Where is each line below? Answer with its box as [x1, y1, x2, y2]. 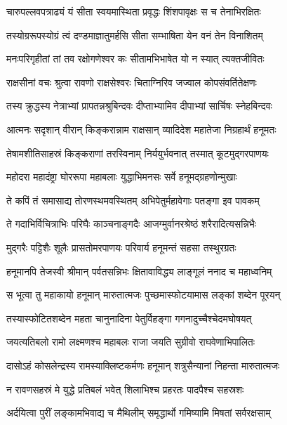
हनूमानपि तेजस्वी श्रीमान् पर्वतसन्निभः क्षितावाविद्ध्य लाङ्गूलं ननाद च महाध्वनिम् [6, 263, 272, 278]
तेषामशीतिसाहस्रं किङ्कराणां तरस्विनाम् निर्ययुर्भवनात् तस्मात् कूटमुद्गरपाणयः [6, 145, 269, 160]
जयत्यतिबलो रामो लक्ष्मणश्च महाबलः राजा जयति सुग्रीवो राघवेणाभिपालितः [6, 334, 255, 349]
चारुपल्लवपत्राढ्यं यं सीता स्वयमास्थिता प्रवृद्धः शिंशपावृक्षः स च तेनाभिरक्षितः [6, 4, 261, 18]
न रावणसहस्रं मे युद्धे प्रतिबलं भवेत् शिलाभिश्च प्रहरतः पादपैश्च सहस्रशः [6, 381, 244, 396]
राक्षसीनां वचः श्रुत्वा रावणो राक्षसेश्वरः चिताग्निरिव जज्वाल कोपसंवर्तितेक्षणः [6, 74, 257, 89]
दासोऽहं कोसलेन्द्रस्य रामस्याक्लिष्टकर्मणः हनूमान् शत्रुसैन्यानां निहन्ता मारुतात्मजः [6, 358, 280, 372]
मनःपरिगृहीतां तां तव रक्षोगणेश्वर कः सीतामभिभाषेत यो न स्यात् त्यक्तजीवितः [6, 51, 265, 66]
